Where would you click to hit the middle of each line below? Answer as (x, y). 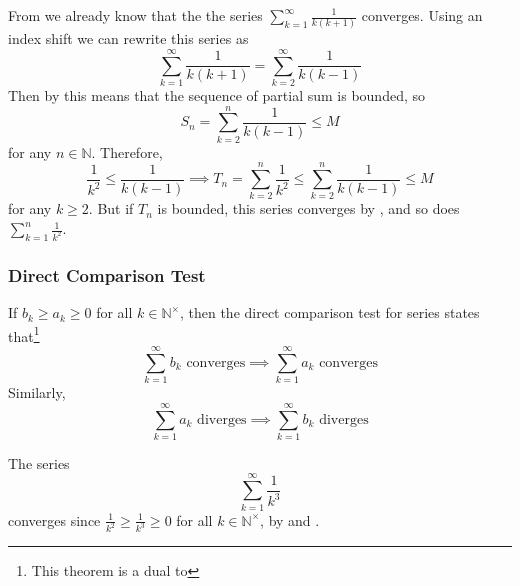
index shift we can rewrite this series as (128, 38)
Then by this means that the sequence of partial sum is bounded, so (216, 95)
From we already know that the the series (135, 15)
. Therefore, (127, 151)
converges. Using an (422, 15)
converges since (54, 519)
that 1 (24, 334)
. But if (111, 208)
